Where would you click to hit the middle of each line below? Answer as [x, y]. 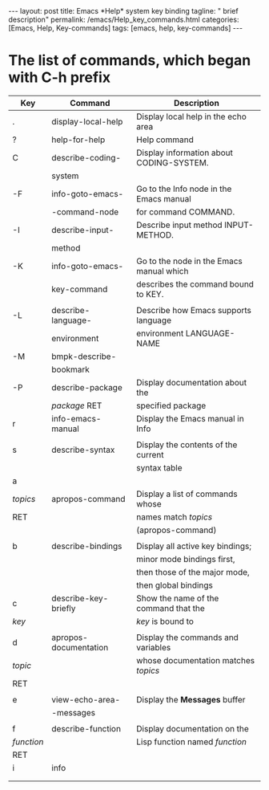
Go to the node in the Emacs [189, 261]
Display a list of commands [187, 494]
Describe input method [179, 225]
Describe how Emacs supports [194, 310]
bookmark [71, 369]
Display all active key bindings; [194, 546]
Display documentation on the [193, 728]
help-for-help [78, 140]
